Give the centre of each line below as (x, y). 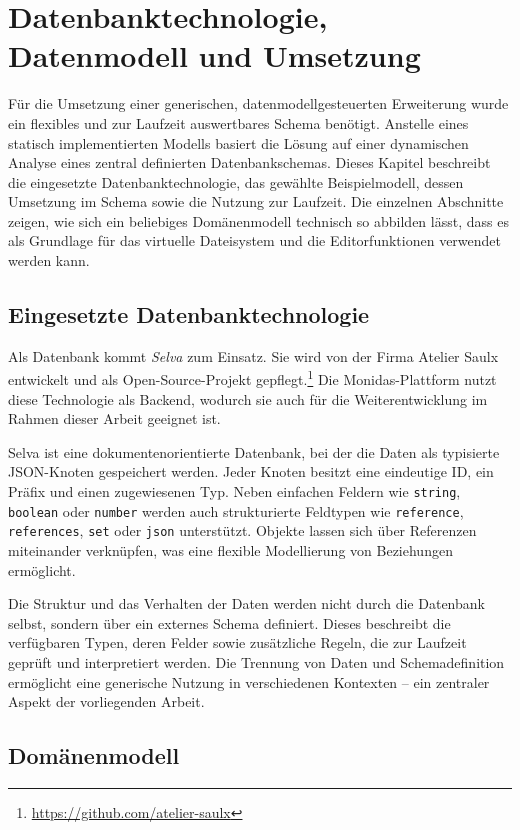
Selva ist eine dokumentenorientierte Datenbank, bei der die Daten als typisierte (254, 451)
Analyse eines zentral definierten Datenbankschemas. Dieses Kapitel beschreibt (249, 162)
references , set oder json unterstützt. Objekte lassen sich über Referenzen (242, 530)
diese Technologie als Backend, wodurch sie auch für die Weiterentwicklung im (248, 398)
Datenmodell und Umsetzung (214, 55)
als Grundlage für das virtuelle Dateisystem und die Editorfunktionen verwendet (254, 240)
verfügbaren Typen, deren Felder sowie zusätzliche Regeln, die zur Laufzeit (237, 642)
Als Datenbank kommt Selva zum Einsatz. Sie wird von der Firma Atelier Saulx (253, 355)
